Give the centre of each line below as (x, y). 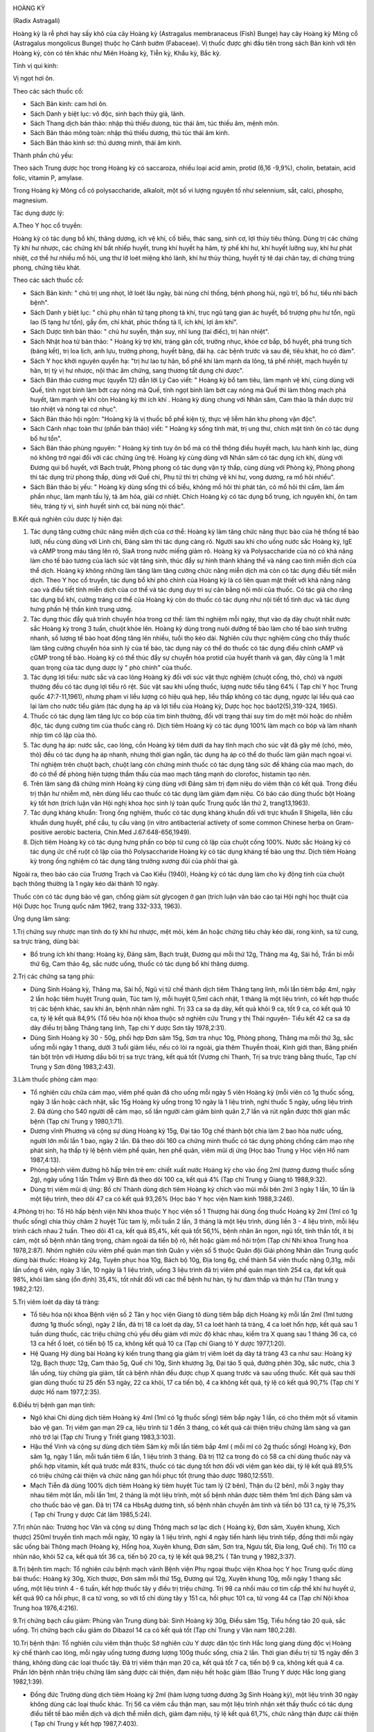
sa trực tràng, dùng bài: (46, 942)
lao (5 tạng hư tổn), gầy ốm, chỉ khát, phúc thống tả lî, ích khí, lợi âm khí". (134, 321)
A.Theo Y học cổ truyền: (47, 226)
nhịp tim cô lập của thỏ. (64, 735)
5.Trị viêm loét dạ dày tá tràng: (56, 1302)
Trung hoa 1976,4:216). (46, 1608)
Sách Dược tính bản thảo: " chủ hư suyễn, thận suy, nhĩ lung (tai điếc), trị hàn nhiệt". (150, 332)
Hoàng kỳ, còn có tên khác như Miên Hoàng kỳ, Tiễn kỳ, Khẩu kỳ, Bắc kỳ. (117, 53)
